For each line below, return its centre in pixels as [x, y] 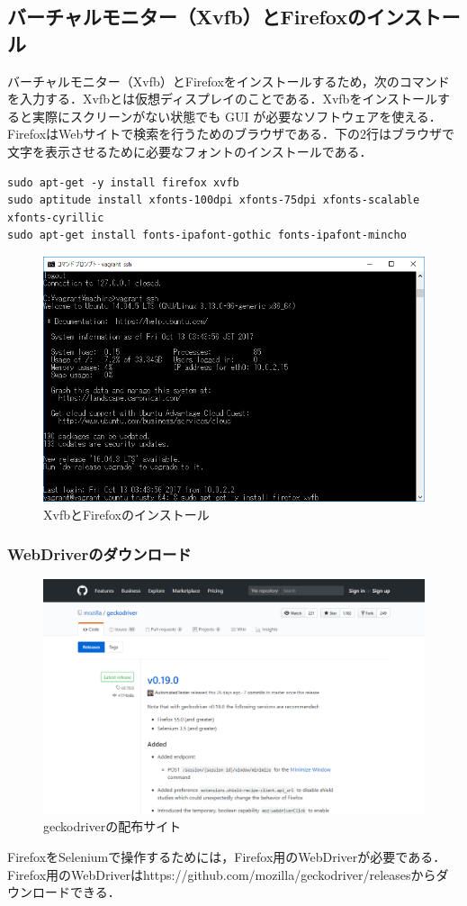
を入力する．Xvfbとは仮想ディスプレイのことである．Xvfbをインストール [223, 99]
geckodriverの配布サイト [112, 826]
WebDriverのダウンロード [99, 554]
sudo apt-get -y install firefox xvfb [123, 182]
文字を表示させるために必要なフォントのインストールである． [190, 151]
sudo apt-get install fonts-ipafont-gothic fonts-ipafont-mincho [207, 236]
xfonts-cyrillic [56, 217]
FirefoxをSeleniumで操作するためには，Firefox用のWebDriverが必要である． [227, 856]
